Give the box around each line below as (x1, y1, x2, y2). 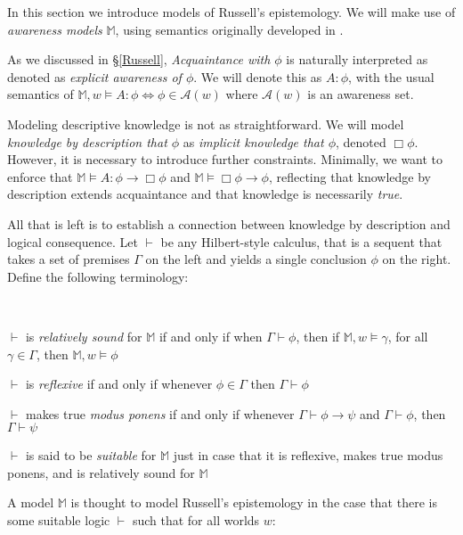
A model (7, 493, 54, 512)
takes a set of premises (7, 250, 130, 268)
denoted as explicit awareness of (7, 67, 182, 86)
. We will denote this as (193, 67, 322, 86)
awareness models (7, 20, 102, 38)
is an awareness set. (307, 85, 414, 103)
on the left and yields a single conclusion (145, 250, 367, 268)
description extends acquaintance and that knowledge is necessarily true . (7, 185, 403, 203)
